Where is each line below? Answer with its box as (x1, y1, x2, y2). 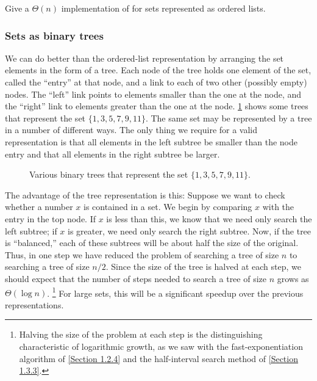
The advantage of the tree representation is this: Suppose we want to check (5, 188, 285, 201)
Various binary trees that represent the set (29, 168, 188, 181)
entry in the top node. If (5, 212, 96, 225)
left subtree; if (5, 224, 57, 237)
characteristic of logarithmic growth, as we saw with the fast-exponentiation (19, 339, 303, 352)
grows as (277, 272, 309, 285)
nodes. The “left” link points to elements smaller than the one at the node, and (5, 87, 302, 100)
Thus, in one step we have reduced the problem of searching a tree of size (5, 248, 279, 261)
